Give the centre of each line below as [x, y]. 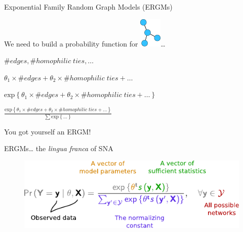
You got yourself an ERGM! [48, 131]
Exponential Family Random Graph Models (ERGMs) [88, 7]
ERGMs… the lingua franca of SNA [59, 148]
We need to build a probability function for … [85, 43]
